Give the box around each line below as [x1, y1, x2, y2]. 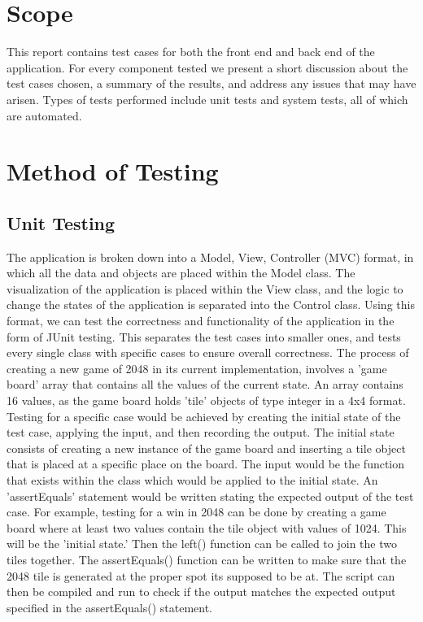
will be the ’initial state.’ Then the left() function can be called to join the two [7, 535, 397, 552]
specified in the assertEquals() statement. [7, 598, 212, 615]
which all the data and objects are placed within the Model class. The [7, 264, 355, 281]
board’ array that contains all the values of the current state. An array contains [7, 376, 403, 393]
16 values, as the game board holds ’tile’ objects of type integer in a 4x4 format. [7, 392, 406, 409]
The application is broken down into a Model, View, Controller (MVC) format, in [7, 248, 414, 265]
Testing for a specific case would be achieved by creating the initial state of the [7, 407, 401, 424]
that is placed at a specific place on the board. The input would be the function [7, 455, 405, 472]
